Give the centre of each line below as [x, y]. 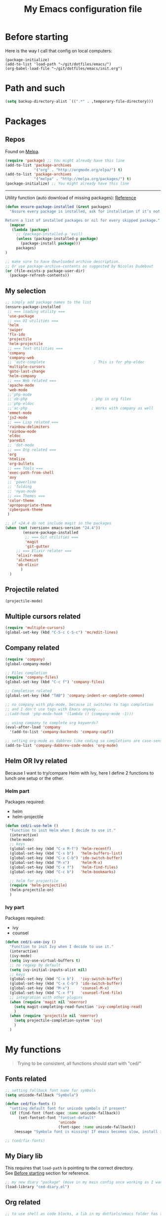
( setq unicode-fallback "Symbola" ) [42, 1095]
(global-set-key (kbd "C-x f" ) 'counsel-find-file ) [66, 993]
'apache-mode [21, 385]
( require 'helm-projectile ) [39, 885]
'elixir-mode [29, 556]
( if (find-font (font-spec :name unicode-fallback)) [65, 1113]
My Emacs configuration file [83, 9]
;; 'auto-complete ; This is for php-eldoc [76, 362]
